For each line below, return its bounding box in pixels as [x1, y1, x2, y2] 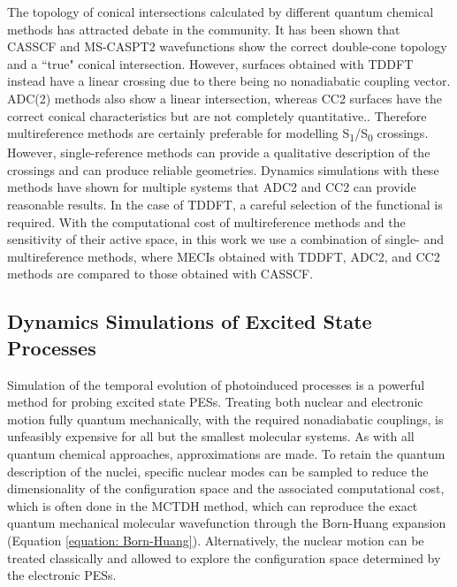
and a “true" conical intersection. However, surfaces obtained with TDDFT [7, 54, 414, 72]
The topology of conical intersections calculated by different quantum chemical [7, 3, 434, 20]
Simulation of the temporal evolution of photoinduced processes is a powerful [7, 375, 425, 393]
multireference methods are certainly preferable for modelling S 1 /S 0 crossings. [7, 124, 429, 144]
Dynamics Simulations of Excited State [7, 308, 372, 335]
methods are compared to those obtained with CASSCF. [7, 264, 314, 283]
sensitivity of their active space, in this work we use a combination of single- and [7, 230, 445, 248]
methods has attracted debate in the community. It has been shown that [7, 19, 400, 38]
